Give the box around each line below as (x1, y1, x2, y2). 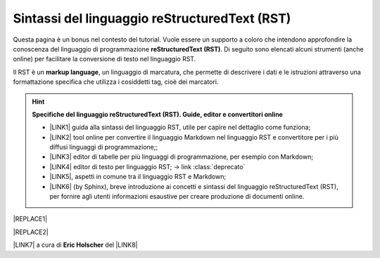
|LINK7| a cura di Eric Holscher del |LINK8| (13, 240, 138, 250)
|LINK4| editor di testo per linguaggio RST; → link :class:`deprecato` (49, 162, 246, 171)
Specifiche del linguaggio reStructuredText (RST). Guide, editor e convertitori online (32, 110, 283, 118)
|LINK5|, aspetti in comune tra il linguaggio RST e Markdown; (49, 173, 227, 181)
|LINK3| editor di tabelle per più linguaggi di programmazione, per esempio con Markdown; (49, 152, 313, 161)
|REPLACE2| (13, 228, 49, 236)
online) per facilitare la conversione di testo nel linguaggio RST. (13, 55, 196, 63)
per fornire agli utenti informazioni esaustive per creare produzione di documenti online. (49, 192, 305, 201)
